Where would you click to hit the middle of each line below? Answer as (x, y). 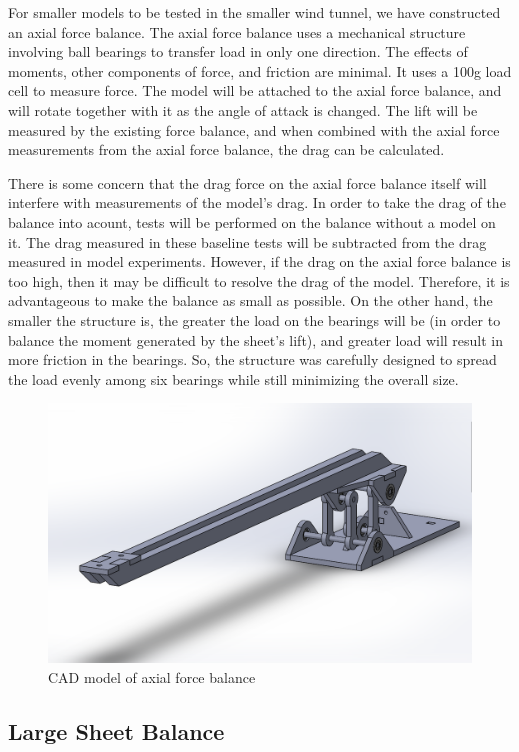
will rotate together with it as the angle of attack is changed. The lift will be (243, 109)
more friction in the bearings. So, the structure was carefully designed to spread (252, 359)
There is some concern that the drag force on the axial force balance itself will (247, 182)
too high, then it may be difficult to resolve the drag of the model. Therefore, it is (259, 280)
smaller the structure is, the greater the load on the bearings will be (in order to (254, 319)
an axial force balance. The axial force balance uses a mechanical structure (237, 31)
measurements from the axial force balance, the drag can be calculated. (226, 149)
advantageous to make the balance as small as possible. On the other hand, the (250, 300)
